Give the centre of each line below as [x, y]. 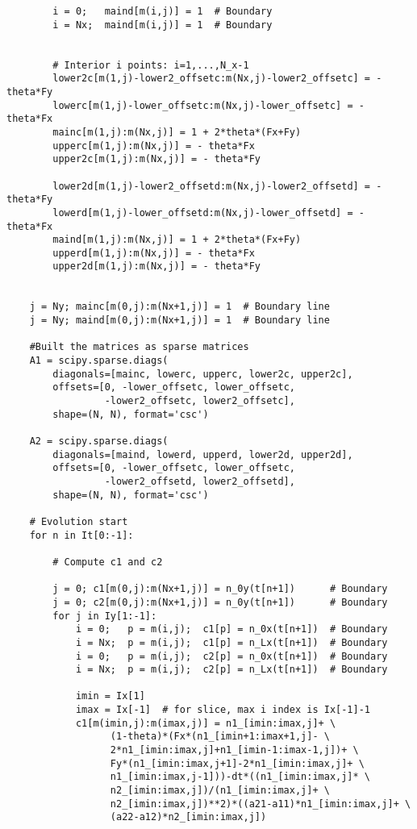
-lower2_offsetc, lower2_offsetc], [200, 401]
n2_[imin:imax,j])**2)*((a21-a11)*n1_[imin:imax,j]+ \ [261, 804]
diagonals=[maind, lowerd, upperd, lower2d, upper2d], [203, 454]
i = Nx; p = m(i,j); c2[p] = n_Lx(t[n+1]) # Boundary [231, 670]
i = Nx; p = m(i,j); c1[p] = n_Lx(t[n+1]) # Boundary [231, 642]
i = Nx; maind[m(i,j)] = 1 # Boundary [163, 25]
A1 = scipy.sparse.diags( [99, 361]
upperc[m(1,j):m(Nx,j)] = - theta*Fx [154, 146]
